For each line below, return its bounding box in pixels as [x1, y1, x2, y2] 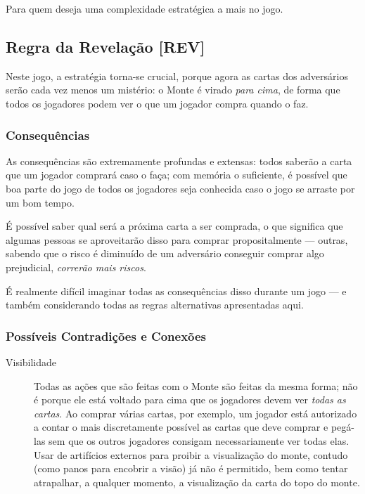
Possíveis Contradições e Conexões [6, 327, 207, 344]
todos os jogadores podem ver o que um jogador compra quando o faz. [6, 96, 309, 110]
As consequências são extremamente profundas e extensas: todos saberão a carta [6, 153, 352, 168]
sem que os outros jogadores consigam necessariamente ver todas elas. [49, 433, 350, 448]
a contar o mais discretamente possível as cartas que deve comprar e [34, 420, 328, 434]
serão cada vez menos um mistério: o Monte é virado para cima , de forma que [6, 82, 340, 97]
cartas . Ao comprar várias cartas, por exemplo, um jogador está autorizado [34, 405, 357, 420]
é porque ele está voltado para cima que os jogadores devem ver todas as [34, 392, 346, 407]
